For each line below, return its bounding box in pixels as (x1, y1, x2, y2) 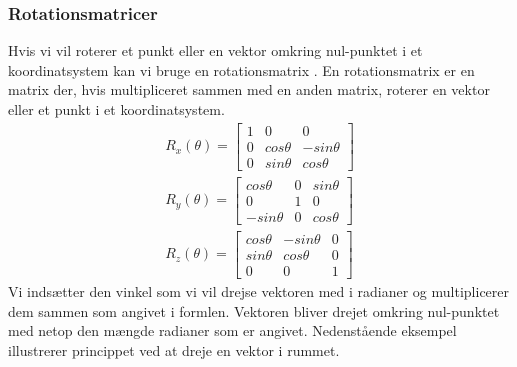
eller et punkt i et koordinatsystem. (8, 99, 225, 119)
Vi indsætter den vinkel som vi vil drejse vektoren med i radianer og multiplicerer (8, 280, 510, 301)
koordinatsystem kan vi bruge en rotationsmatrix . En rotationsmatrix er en (8, 59, 475, 80)
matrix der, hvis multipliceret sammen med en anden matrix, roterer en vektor (8, 79, 490, 100)
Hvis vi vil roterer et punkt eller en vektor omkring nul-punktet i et (8, 40, 423, 61)
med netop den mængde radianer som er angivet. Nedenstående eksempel (8, 320, 457, 341)
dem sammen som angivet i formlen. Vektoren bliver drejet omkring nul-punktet (8, 300, 500, 321)
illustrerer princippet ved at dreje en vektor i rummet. (8, 339, 340, 360)
